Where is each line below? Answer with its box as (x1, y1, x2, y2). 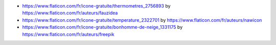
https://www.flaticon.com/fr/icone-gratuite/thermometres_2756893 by (22, 3, 171, 9)
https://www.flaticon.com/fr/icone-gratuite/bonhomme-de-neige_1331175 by (22, 24, 183, 30)
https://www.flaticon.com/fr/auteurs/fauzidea (22, 10, 118, 16)
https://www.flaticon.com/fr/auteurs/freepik (22, 31, 114, 37)
